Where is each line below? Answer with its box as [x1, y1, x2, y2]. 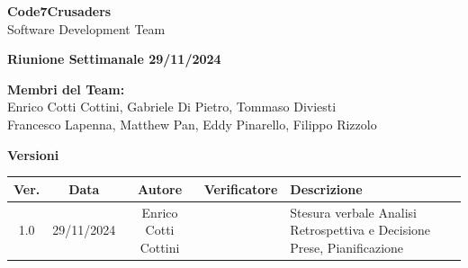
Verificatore [203, 179, 278, 198]
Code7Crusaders [7, 2, 112, 20]
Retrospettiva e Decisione [290, 220, 431, 239]
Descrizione [290, 179, 363, 198]
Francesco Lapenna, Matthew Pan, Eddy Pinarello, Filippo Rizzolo [7, 114, 377, 133]
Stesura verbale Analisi [290, 202, 417, 221]
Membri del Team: [7, 79, 125, 98]
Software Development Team [7, 19, 166, 38]
